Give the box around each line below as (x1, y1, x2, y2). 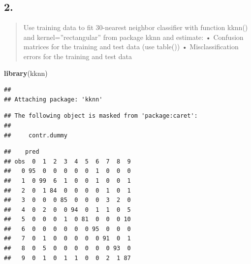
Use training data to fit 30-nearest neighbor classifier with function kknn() (23, 22, 248, 33)
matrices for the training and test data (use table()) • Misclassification (23, 41, 239, 52)
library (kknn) (4, 67, 48, 78)
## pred (4, 148, 39, 156)
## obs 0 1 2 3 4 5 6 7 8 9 (4, 158, 131, 165)
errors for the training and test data (23, 51, 132, 61)
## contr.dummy (4, 132, 67, 139)
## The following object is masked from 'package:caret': (4, 112, 198, 120)
